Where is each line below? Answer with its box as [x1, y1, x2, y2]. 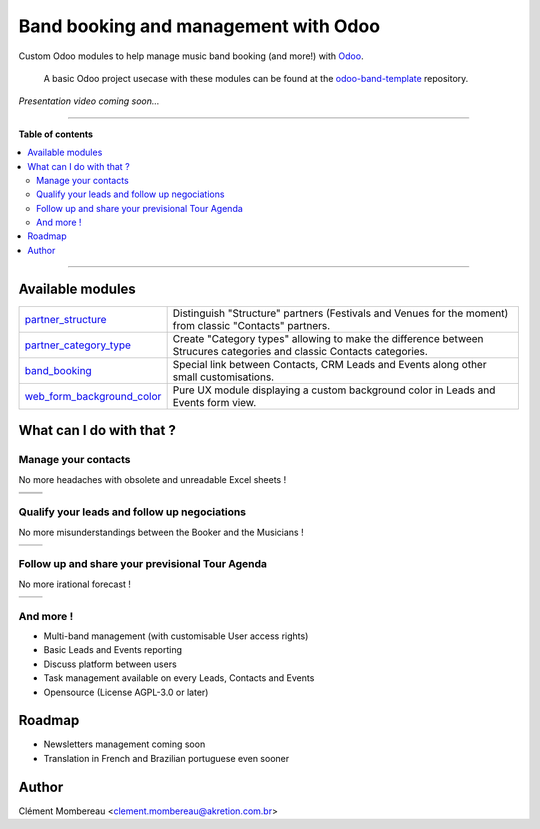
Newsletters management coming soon [43, 738, 206, 750]
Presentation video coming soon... [18, 95, 160, 107]
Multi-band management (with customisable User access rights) [43, 630, 309, 642]
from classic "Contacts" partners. [172, 318, 331, 332]
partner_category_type [24, 338, 132, 352]
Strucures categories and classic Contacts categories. [172, 344, 429, 358]
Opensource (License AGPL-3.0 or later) [43, 686, 209, 698]
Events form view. [172, 395, 257, 409]
